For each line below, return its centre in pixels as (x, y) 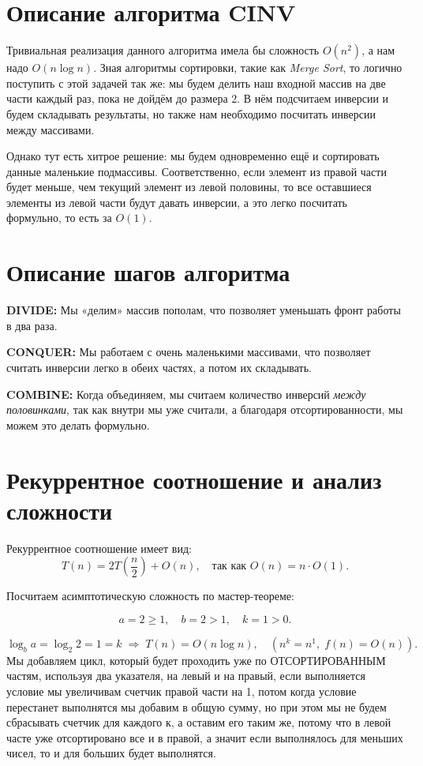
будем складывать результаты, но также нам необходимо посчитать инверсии (191, 113)
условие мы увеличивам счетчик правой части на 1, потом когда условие (182, 691)
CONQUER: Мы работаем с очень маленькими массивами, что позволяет (189, 352)
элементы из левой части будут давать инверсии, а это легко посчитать (177, 202)
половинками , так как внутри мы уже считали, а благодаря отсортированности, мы (205, 409)
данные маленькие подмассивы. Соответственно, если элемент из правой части (197, 171)
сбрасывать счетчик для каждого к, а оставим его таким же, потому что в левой (199, 722)
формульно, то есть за (59, 218)
